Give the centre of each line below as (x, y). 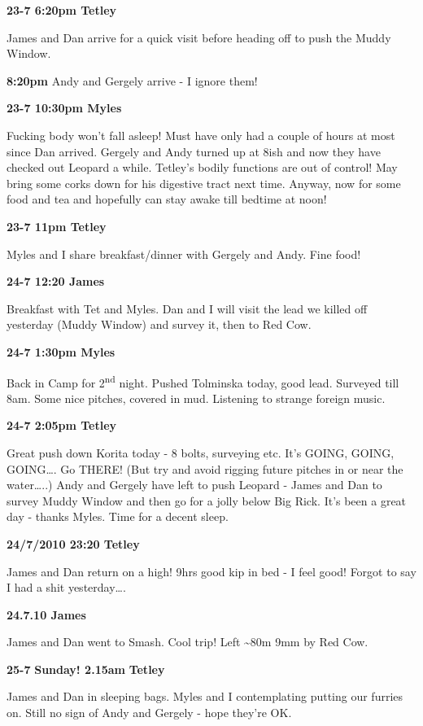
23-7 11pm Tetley (57, 226)
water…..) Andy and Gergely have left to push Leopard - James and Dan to (194, 485)
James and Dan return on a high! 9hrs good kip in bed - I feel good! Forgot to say (211, 571)
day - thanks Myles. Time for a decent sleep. (118, 516)
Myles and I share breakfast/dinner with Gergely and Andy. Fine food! (184, 254)
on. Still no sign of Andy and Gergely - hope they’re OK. (149, 713)
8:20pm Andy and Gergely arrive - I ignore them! (132, 80)
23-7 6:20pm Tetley (62, 10)
